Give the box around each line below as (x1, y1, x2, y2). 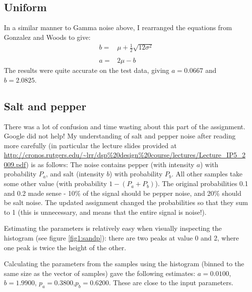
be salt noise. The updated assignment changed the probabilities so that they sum (4, 197, 248, 207)
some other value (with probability (4, 178, 107, 189)
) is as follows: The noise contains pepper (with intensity (26, 159, 195, 169)
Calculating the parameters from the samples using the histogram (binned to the (4, 258, 244, 269)
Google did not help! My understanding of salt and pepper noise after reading (4, 131, 235, 141)
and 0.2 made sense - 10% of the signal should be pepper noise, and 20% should (4, 188, 241, 198)
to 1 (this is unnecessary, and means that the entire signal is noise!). (4, 206, 207, 217)
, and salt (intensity (46, 169, 104, 179)
